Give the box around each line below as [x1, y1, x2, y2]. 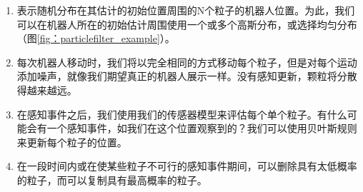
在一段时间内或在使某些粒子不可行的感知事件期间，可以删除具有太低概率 [16, 158, 357, 173]
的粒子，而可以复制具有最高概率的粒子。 [16, 172, 207, 187]
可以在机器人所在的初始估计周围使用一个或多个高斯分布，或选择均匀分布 [16, 16, 357, 31]
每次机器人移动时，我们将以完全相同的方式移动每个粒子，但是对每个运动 [16, 54, 357, 69]
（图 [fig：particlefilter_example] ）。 [16, 31, 175, 46]
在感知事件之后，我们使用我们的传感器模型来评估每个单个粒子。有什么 [16, 106, 347, 121]
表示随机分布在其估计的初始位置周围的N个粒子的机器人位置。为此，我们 [16, 3, 355, 17]
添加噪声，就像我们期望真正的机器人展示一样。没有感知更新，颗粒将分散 [16, 69, 357, 84]
